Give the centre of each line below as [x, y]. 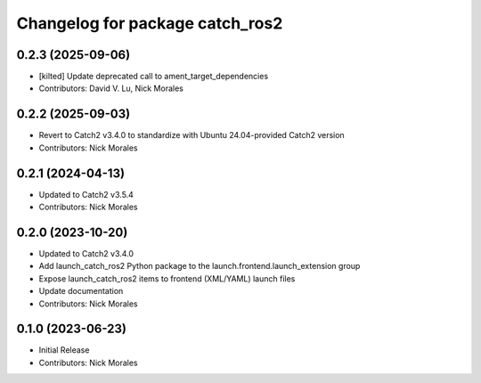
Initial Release [64, 350]
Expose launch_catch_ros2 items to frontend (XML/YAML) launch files [167, 278]
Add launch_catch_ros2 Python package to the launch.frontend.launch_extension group [200, 266]
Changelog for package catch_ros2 [150, 23]
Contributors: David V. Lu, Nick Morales [111, 88]
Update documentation [81, 291]
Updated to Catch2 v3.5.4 [86, 194]
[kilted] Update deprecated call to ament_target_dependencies [154, 77]
